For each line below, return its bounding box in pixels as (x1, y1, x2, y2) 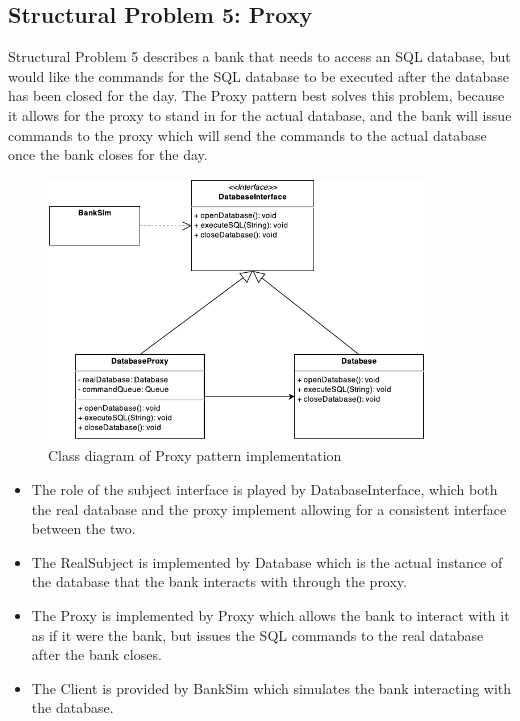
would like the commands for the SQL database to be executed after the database (8, 65, 509, 86)
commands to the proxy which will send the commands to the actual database (8, 124, 487, 145)
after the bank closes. (31, 644, 162, 665)
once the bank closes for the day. (8, 144, 208, 165)
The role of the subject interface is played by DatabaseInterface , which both (31, 479, 498, 500)
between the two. (31, 518, 136, 539)
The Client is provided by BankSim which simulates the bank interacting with (31, 677, 512, 698)
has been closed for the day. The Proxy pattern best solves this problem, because (8, 85, 505, 106)
